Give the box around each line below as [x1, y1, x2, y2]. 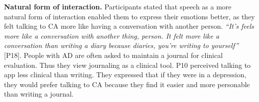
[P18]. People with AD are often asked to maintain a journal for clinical [4, 50, 223, 60]
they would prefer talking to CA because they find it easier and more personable [4, 79, 250, 89]
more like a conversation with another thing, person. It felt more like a [4, 30, 220, 41]
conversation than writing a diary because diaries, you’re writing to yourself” [4, 40, 239, 51]
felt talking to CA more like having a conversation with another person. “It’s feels [4, 21, 254, 31]
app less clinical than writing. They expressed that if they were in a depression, [4, 69, 247, 80]
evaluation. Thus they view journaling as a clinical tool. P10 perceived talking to [4, 59, 251, 70]
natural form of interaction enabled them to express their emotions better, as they [4, 11, 255, 21]
